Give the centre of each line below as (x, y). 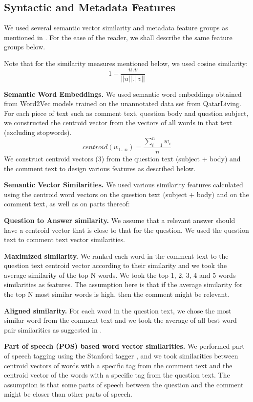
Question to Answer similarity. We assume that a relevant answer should (120, 220)
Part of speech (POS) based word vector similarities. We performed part (124, 346)
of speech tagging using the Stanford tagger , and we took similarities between (121, 356)
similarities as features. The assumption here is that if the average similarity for (123, 284)
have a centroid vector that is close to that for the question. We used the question (126, 230)
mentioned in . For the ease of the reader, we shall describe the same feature (118, 37)
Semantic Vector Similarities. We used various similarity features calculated (124, 185)
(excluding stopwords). (38, 132)
